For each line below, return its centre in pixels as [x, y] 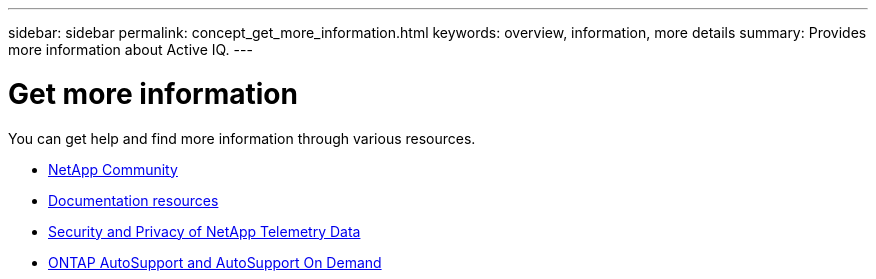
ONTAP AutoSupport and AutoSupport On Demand [215, 262]
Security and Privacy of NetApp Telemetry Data [204, 231]
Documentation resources [133, 200]
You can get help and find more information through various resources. [242, 138]
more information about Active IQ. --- [130, 49]
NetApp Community [113, 169]
